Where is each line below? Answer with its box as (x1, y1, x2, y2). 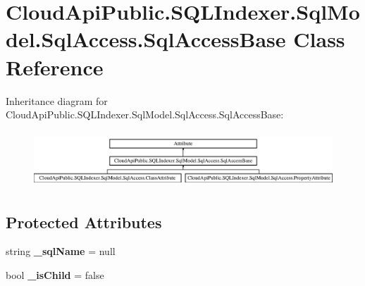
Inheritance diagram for (6, 93, 108, 108)
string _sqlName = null (6, 244, 116, 259)
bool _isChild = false (6, 268, 104, 282)
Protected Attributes (6, 211, 162, 232)
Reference (6, 52, 104, 81)
